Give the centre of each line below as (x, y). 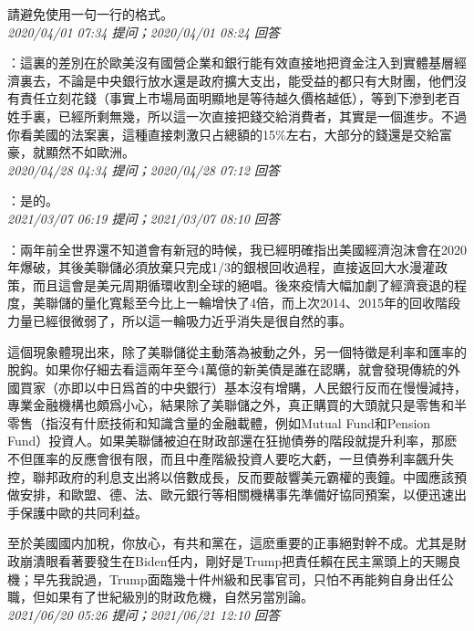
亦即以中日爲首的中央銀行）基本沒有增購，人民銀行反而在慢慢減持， (262, 387)
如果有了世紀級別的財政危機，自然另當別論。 (179, 597)
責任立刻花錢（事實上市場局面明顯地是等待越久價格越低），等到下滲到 (227, 98)
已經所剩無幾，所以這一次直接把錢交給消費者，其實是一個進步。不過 (262, 116)
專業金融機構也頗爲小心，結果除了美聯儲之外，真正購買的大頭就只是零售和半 (237, 405)
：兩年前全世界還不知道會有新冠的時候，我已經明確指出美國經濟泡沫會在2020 (237, 249)
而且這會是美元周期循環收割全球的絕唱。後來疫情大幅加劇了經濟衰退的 (243, 284)
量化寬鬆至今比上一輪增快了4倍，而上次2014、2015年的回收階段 (272, 303)
